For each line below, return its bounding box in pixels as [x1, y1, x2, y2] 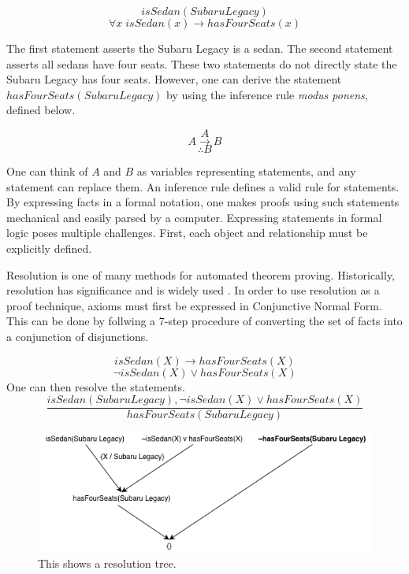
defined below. [6, 102, 76, 118]
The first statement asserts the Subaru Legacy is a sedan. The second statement [6, 40, 393, 56]
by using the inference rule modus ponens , [166, 86, 368, 102]
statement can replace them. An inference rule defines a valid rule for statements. [6, 178, 400, 194]
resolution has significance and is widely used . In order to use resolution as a [6, 282, 380, 298]
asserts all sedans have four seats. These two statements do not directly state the [6, 55, 397, 72]
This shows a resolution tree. [38, 554, 177, 571]
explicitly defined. [6, 239, 92, 256]
